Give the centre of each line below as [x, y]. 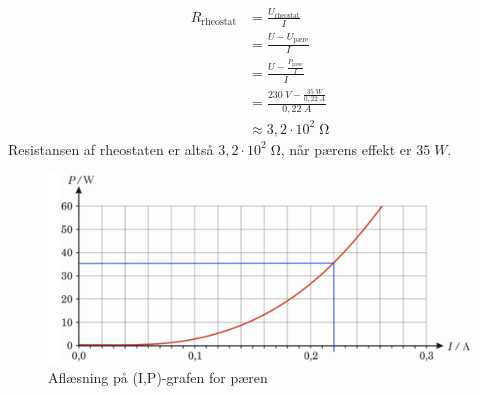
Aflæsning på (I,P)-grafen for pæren [158, 377]
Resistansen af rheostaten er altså [111, 148]
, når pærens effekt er [346, 148]
